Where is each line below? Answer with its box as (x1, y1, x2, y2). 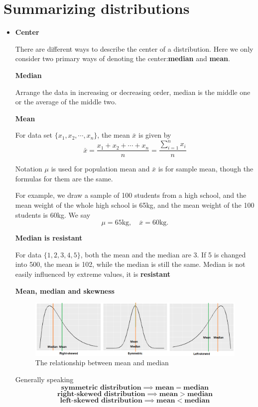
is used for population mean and (51, 163, 150, 174)
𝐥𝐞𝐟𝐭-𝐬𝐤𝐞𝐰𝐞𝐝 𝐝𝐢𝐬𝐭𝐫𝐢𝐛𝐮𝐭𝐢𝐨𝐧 (60, 397, 142, 404)
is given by (138, 130, 171, 140)
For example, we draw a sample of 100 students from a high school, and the (15, 190, 247, 200)
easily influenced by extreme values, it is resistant (15, 268, 170, 279)
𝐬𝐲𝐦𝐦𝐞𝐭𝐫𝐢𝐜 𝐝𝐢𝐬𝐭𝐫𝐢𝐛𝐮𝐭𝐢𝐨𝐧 (61, 384, 141, 391)
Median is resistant (15, 233, 83, 243)
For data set (15, 130, 52, 140)
